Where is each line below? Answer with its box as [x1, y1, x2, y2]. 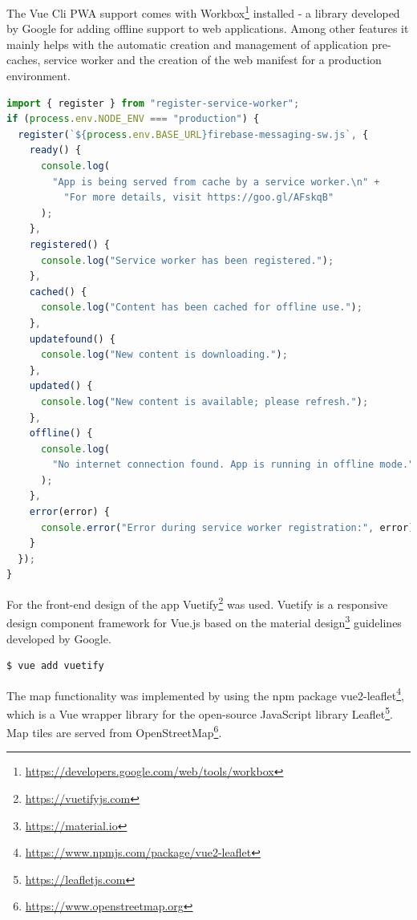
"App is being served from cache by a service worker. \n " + [52, 176, 380, 188]
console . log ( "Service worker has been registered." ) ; [40, 254, 334, 266]
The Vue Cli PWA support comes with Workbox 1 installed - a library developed [6, 2, 400, 21]
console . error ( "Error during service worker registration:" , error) [40, 521, 415, 533]
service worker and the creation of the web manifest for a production [44, 51, 382, 68]
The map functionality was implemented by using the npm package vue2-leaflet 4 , [6, 684, 404, 703]
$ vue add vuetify [6, 660, 104, 672]
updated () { [29, 380, 93, 392]
